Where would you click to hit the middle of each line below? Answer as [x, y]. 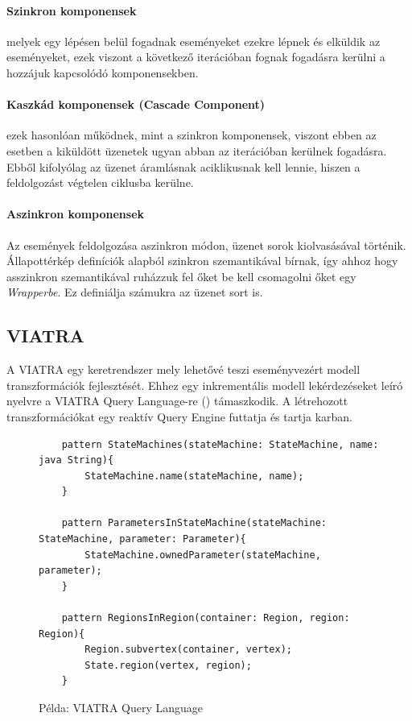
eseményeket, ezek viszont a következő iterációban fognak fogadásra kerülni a [196, 57]
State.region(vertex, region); [168, 665]
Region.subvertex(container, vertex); [188, 650]
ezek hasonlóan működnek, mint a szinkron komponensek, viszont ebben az [192, 135]
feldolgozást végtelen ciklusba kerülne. [100, 182]
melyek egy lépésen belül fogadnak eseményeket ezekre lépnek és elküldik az [194, 41]
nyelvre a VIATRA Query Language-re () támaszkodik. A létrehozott [177, 401]
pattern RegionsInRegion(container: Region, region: [206, 618]
